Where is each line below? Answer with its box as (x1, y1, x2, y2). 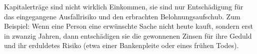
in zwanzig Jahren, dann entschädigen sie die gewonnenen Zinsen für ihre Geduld (4, 30, 252, 41)
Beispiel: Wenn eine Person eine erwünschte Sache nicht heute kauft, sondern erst (4, 21, 254, 31)
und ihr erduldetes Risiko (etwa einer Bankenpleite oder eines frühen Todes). (4, 40, 239, 51)
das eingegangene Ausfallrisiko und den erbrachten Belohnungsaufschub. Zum (4, 11, 241, 21)
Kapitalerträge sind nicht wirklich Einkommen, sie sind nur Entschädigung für (4, 1, 244, 11)
